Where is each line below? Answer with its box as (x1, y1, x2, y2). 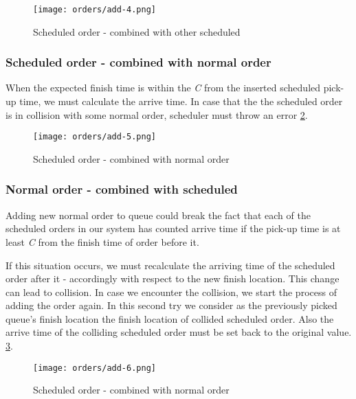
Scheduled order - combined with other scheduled (33, 24, 241, 38)
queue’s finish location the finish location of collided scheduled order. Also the (5, 311, 334, 326)
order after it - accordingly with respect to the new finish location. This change (5, 271, 340, 286)
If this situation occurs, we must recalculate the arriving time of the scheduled (5, 258, 335, 272)
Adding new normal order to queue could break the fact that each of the (5, 207, 311, 222)
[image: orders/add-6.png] (33, 363, 156, 373)
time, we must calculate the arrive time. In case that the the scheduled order (19, 94, 343, 109)
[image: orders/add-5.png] (33, 132, 156, 142)
